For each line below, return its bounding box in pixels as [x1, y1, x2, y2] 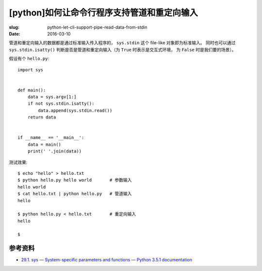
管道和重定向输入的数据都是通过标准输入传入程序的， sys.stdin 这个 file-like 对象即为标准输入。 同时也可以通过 [9, 40, 236, 46]
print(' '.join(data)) [27, 149, 82, 154]
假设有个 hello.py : [9, 56, 49, 62]
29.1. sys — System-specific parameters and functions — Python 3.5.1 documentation [21, 257, 193, 263]
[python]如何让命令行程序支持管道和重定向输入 [9, 7, 198, 18]
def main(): [17, 87, 46, 93]
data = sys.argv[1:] [27, 94, 77, 100]
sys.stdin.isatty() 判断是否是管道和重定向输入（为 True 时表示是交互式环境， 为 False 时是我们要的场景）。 [9, 47, 236, 52]
